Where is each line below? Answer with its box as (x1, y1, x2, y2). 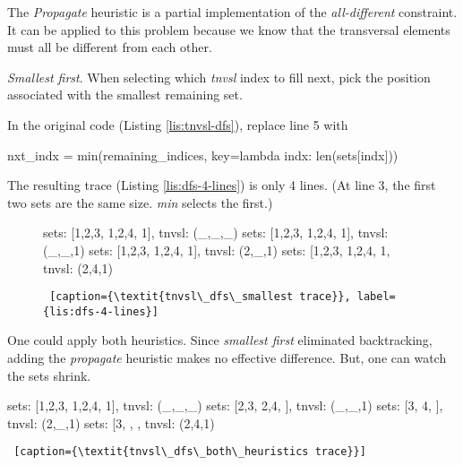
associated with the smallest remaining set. (7, 85, 243, 104)
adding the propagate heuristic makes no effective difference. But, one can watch (7, 349, 447, 367)
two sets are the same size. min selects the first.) (7, 193, 273, 211)
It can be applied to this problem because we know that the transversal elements (7, 20, 450, 39)
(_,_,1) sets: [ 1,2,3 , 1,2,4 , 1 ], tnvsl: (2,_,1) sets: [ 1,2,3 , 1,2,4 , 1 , (43, 240, 390, 259)
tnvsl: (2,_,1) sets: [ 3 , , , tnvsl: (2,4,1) (7, 413, 215, 432)
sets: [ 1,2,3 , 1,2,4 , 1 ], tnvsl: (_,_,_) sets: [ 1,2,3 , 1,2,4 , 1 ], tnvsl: (43, 223, 389, 242)
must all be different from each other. (7, 38, 212, 56)
